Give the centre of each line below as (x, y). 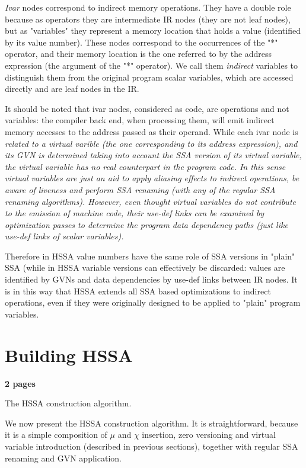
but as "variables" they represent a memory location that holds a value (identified (153, 31)
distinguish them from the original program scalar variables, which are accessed (149, 77)
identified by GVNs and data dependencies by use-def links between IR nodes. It (151, 279)
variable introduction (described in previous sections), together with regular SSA (152, 446)
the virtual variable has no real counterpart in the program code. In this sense (145, 166)
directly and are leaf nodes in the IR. (72, 89)
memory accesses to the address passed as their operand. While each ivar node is (152, 131)
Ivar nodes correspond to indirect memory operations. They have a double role (148, 7)
